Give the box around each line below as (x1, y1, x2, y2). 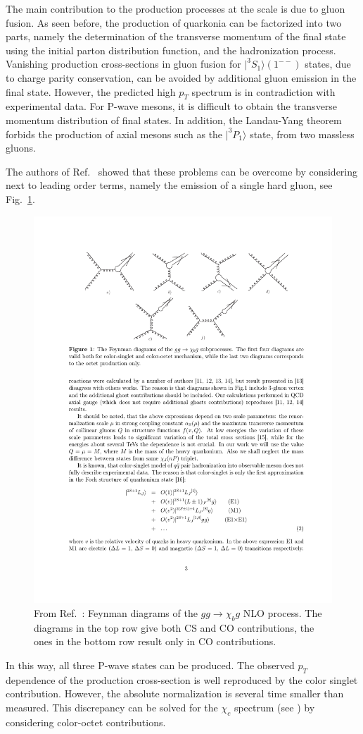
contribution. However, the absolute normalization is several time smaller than (6, 686, 344, 701)
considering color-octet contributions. (6, 714, 166, 729)
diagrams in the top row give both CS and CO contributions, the (34, 620, 314, 635)
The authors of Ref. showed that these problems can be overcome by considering (6, 164, 358, 178)
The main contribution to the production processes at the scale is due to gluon (6, 1, 345, 16)
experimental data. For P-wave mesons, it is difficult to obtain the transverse (6, 99, 338, 114)
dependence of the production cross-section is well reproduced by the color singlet (6, 672, 358, 687)
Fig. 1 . (6, 191, 35, 206)
